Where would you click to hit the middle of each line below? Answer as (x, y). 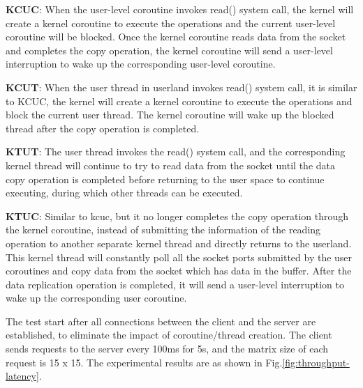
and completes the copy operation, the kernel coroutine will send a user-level (169, 50)
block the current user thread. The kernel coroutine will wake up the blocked (170, 115)
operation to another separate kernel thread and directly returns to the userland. (179, 243)
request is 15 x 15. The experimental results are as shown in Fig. (144, 362)
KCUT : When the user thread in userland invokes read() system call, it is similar (181, 87)
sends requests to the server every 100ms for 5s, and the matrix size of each (167, 349)
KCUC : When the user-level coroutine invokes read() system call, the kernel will (180, 9)
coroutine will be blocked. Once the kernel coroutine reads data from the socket (176, 37)
